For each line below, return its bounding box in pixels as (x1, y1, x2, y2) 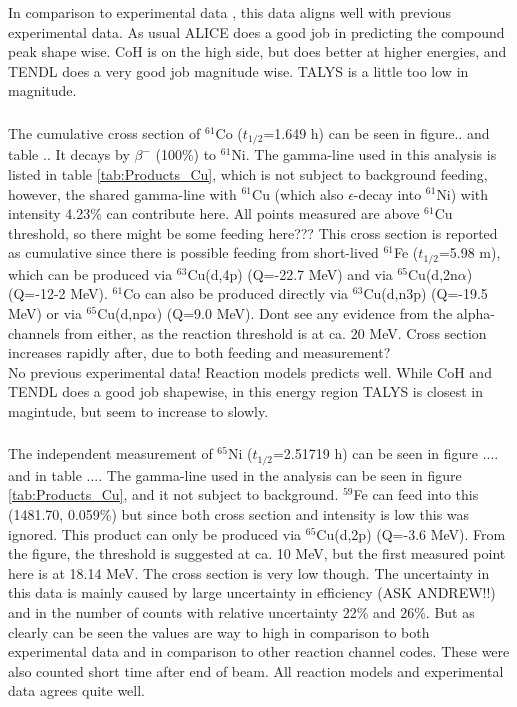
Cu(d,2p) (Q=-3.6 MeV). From (316, 523, 506, 544)
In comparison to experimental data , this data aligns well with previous (8, 2, 451, 22)
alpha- (456, 302, 495, 323)
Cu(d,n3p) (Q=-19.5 (363, 283, 488, 304)
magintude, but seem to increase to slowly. (8, 400, 269, 421)
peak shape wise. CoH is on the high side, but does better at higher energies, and (8, 41, 507, 62)
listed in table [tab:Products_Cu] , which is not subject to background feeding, (8, 163, 488, 184)
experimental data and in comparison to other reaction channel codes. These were (8, 641, 510, 662)
